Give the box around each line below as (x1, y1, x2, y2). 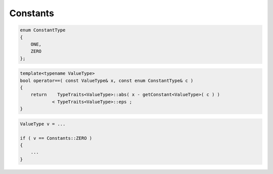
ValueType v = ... (20, 121, 66, 126)
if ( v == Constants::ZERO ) (20, 135, 93, 141)
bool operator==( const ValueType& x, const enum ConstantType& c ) (20, 77, 194, 83)
